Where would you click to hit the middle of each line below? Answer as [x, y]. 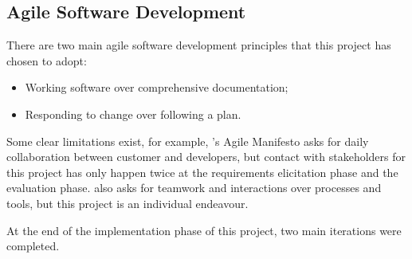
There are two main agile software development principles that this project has [199, 45]
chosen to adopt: [47, 60]
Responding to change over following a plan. [133, 114]
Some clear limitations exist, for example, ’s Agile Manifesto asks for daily [188, 141]
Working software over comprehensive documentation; [157, 87]
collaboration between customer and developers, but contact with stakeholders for [206, 157]
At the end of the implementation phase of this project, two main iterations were [204, 230]
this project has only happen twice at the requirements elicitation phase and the [202, 172]
